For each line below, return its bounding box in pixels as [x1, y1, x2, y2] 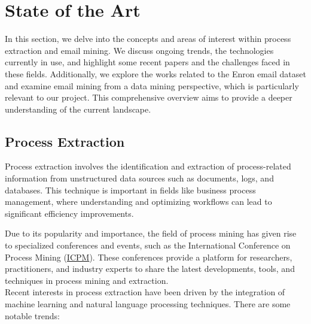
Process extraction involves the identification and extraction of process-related [5, 160, 291, 172]
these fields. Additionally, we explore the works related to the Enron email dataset [5, 67, 306, 80]
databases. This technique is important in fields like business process [5, 183, 256, 196]
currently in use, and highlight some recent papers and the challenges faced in [5, 56, 290, 68]
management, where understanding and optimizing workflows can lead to [5, 195, 272, 208]
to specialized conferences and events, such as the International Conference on [5, 239, 291, 252]
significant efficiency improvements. [5, 207, 134, 219]
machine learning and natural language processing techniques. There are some [5, 298, 291, 310]
